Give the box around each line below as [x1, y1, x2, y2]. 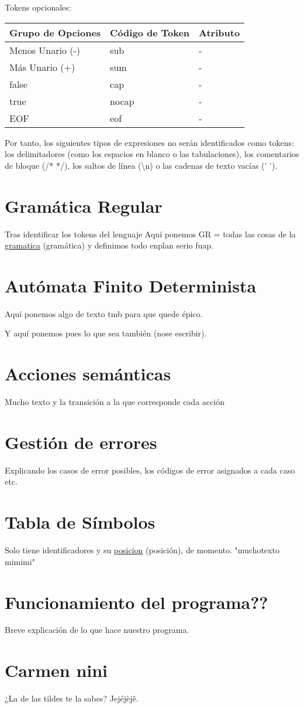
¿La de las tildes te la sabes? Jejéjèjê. [5, 692, 139, 704]
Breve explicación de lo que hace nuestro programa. [5, 624, 189, 636]
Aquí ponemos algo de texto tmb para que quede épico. [5, 307, 203, 319]
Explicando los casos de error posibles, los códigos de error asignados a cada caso [5, 464, 295, 476]
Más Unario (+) [9, 60, 75, 74]
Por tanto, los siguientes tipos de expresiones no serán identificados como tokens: [5, 136, 294, 148]
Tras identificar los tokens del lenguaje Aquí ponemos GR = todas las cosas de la [5, 227, 296, 240]
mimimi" [5, 555, 35, 567]
